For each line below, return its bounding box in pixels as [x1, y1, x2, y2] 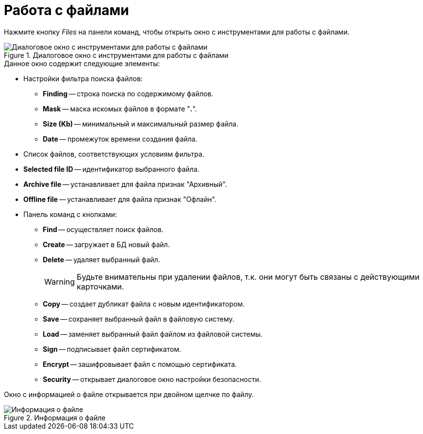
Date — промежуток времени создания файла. [43, 134, 197, 143]
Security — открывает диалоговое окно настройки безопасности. [43, 375, 261, 383]
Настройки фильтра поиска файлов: [23, 74, 143, 83]
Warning [44, 276, 75, 287]
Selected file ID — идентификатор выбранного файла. [23, 164, 200, 173]
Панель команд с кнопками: [23, 210, 117, 218]
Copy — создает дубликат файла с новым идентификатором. [43, 299, 245, 308]
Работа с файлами [4, 2, 129, 18]
